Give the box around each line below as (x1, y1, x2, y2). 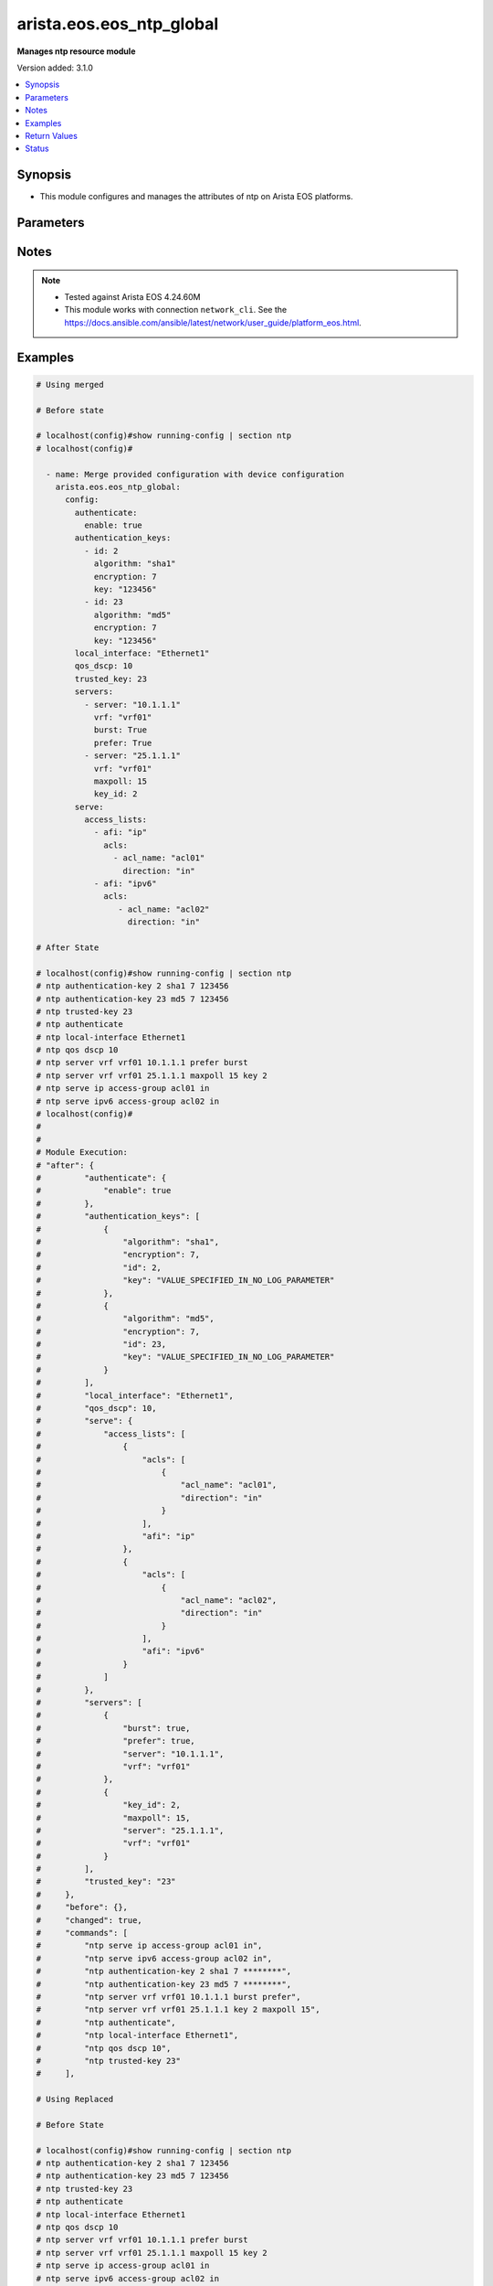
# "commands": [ (36, 1928, 128, 1939)
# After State (36, 942, 100, 953)
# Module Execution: (36, 1148, 128, 1158)
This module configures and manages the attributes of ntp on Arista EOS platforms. (39, 191, 353, 202)
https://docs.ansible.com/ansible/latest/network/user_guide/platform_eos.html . (64, 316, 362, 328)
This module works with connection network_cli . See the (64, 304, 288, 315)
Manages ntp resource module (16, 46, 136, 57)
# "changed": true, (36, 1915, 143, 1925)
